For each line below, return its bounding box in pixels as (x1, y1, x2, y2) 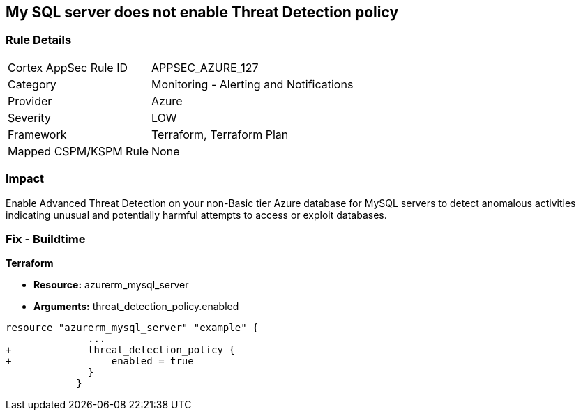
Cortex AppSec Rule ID (8, 60, 128, 75)
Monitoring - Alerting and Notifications (151, 77, 354, 91)
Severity (8, 110, 51, 125)
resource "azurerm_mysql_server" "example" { (6, 322, 259, 334)
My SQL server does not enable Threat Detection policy (6, 3, 399, 21)
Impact (6, 171, 45, 186)
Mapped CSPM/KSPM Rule (8, 144, 149, 158)
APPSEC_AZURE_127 (151, 60, 259, 75)
